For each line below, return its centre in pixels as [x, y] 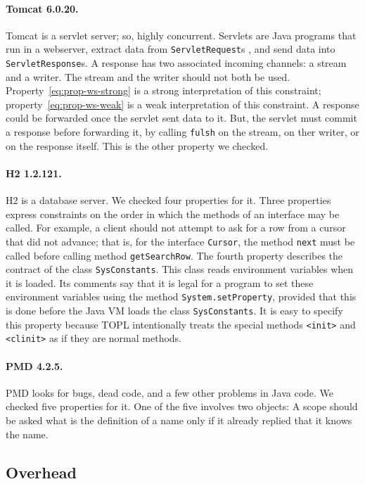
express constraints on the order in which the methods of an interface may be [173, 214]
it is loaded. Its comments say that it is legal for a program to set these [160, 282]
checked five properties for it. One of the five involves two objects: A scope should [182, 406]
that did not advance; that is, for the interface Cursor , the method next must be [180, 241]
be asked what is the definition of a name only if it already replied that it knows [179, 420]
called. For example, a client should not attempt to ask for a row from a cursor [176, 228]
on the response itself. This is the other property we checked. [137, 145]
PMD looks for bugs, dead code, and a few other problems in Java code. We [170, 392]
